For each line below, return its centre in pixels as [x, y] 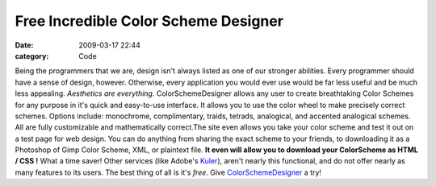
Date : [24, 45]
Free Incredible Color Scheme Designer [149, 21]
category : [32, 56]
